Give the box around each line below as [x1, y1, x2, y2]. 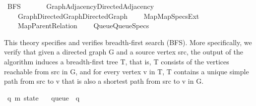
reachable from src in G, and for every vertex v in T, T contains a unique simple [4, 66, 249, 76]
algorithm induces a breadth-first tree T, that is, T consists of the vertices [4, 56, 229, 66]
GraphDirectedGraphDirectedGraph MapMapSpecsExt [17, 10, 199, 21]
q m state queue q [7, 92, 80, 103]
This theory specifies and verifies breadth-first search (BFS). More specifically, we [4, 37, 252, 47]
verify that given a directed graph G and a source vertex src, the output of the [4, 47, 243, 57]
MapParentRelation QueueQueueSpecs [17, 20, 149, 31]
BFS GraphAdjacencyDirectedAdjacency [7, 1, 154, 11]
